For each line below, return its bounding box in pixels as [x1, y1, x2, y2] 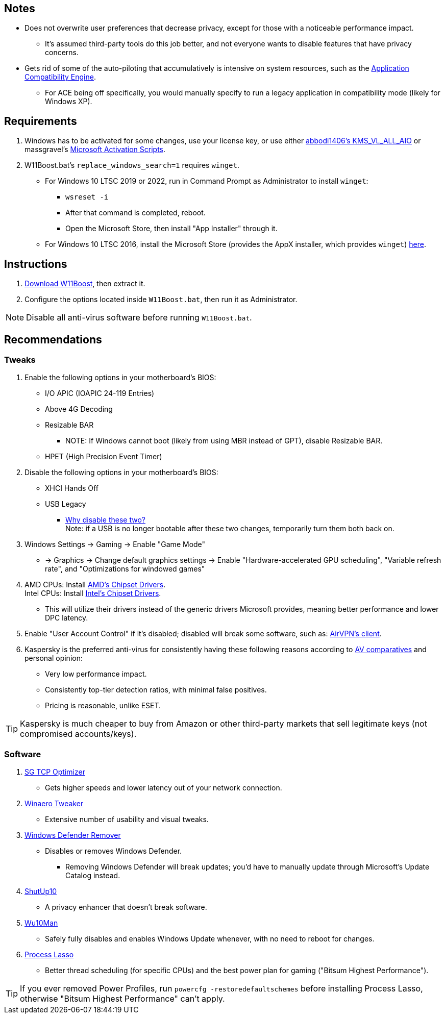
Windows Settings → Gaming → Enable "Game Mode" [24, 540, 206, 549]
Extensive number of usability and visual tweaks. [45, 815, 209, 824]
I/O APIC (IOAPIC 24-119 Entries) [45, 389, 155, 398]
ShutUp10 [24, 887, 57, 896]
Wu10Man [24, 918, 58, 928]
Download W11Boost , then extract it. [24, 279, 145, 288]
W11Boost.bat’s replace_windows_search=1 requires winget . [24, 161, 240, 170]
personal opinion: [24, 654, 83, 663]
